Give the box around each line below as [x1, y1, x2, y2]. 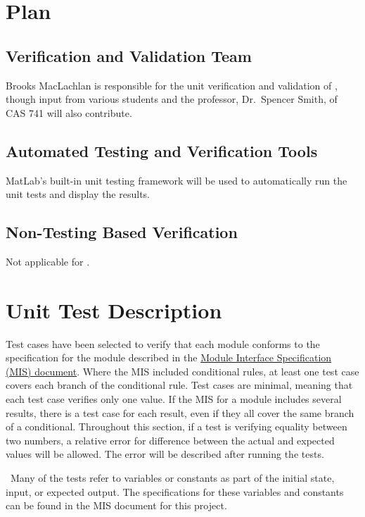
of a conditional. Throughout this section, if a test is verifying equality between [6, 419, 347, 434]
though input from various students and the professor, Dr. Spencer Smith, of [6, 92, 338, 106]
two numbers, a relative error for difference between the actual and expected [6, 432, 335, 447]
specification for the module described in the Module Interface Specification [6, 350, 332, 365]
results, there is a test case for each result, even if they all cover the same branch [6, 405, 354, 420]
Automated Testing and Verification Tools [6, 139, 318, 161]
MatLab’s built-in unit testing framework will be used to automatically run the [6, 173, 347, 187]
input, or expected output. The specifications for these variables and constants [6, 484, 344, 499]
